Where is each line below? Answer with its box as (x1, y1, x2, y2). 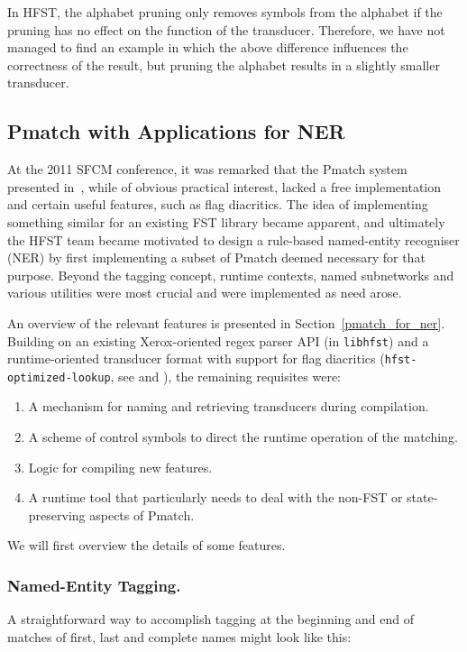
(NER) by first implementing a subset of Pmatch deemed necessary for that (7, 248, 426, 267)
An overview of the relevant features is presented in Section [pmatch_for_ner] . (7, 313, 445, 332)
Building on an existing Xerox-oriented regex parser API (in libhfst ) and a (7, 331, 429, 350)
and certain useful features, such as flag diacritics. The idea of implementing (7, 195, 428, 214)
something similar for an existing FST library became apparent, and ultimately (7, 212, 445, 231)
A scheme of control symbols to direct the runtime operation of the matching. (28, 427, 458, 446)
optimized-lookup (7, 371, 111, 384)
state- (407, 488, 438, 507)
